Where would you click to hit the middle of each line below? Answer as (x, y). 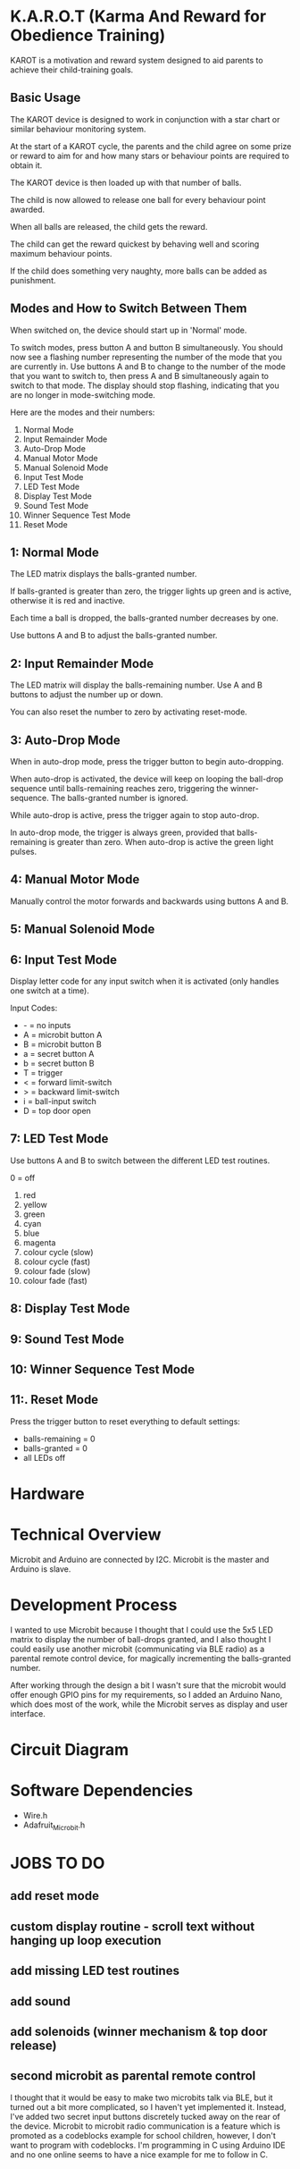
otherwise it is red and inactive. (68, 601)
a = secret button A (58, 1054)
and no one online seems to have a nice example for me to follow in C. (139, 2154)
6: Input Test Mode (64, 960)
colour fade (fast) (55, 1280)
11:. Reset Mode (54, 1400)
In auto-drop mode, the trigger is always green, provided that (123, 832)
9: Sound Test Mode (67, 1339)
